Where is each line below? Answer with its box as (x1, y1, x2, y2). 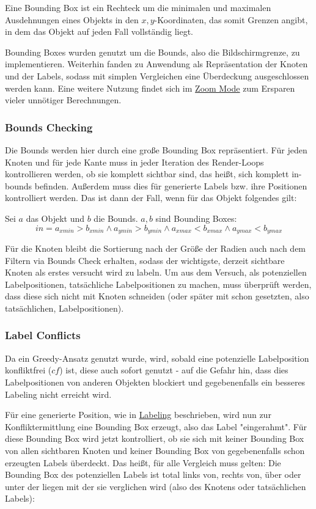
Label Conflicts (5, 328, 81, 343)
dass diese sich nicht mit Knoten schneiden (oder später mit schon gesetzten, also (5, 290, 309, 302)
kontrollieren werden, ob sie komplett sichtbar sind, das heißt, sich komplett (5, 167, 289, 180)
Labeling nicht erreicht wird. (5, 387, 112, 400)
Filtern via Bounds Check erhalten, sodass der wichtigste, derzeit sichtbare (5, 254, 285, 266)
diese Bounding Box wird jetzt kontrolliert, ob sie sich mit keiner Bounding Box (5, 432, 304, 445)
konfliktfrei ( (5, 364, 52, 376)
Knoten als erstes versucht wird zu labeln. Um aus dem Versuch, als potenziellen (5, 266, 307, 279)
